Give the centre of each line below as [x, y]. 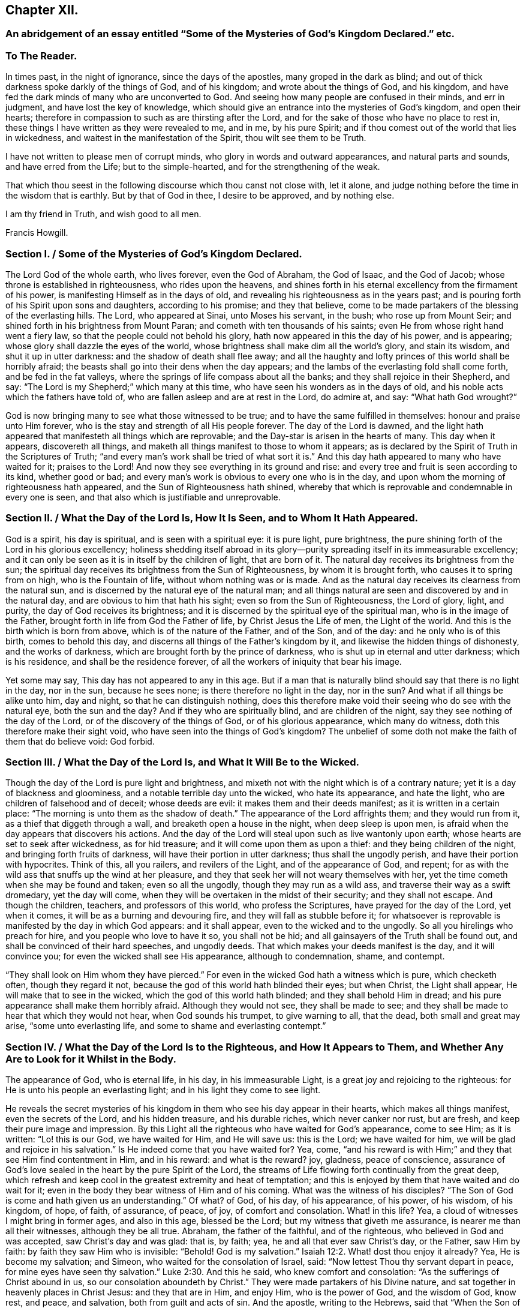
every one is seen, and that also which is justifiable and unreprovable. [143, 497]
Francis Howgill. [37, 233]
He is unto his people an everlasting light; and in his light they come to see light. [163, 1090]
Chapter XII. [42, 10]
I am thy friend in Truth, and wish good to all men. [103, 214]
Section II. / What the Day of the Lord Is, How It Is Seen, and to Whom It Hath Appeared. [212, 518]
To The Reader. [41, 55]
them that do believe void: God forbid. [80, 741]
